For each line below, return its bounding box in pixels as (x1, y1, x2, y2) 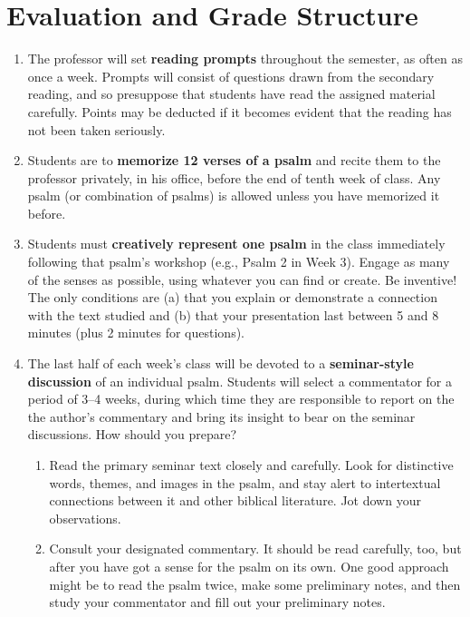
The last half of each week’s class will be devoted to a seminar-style (27, 354, 414, 373)
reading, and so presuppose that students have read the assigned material (27, 84, 436, 103)
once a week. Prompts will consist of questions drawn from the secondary (27, 66, 435, 85)
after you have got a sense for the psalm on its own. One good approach (49, 556, 449, 575)
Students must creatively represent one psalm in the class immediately (27, 234, 446, 253)
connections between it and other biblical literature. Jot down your (49, 491, 421, 510)
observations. (49, 508, 121, 527)
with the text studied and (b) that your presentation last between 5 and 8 (27, 305, 439, 324)
